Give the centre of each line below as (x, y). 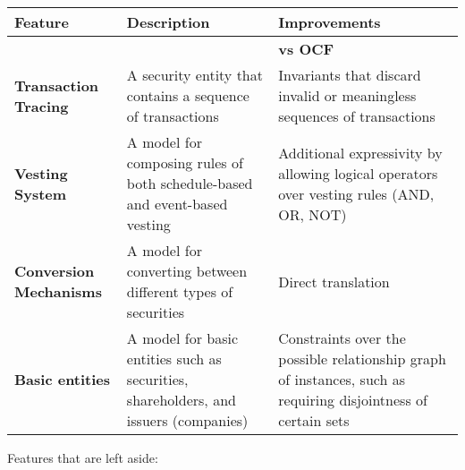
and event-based (177, 204)
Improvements (330, 22)
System (41, 193)
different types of (180, 291)
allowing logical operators (358, 173)
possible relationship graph (362, 359)
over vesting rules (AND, (356, 193)
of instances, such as (342, 379)
